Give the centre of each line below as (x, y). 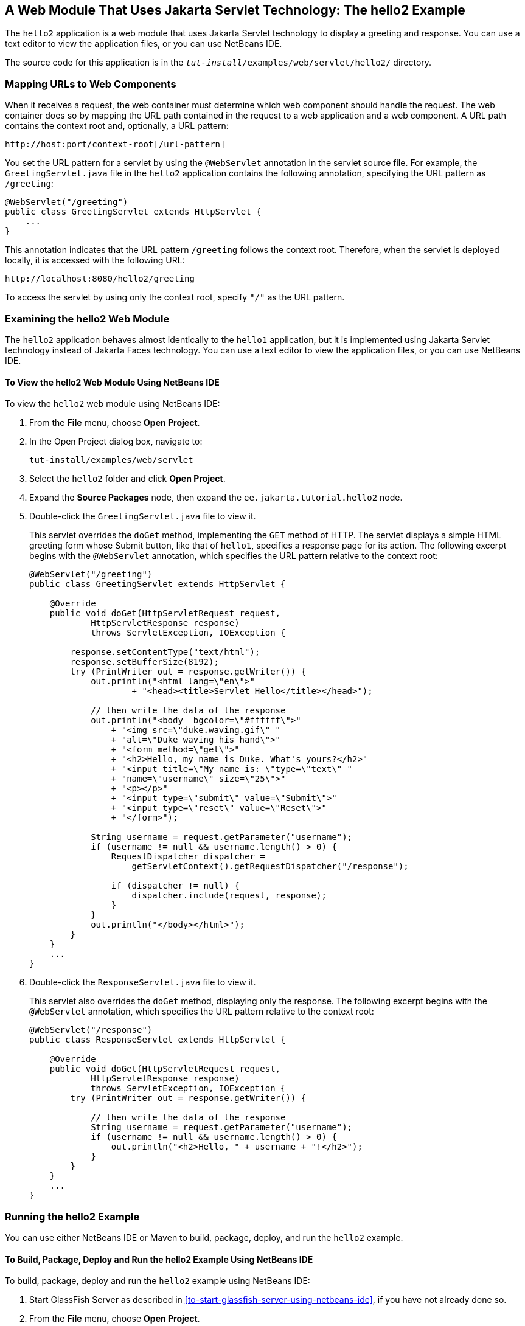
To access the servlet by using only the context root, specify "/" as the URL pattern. (175, 297)
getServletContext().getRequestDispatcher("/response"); (270, 866)
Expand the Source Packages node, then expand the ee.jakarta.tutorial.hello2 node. (216, 498)
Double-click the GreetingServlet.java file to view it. (143, 516)
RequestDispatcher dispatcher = (188, 857)
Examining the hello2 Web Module (87, 318)
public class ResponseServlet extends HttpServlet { (158, 1040)
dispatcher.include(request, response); (229, 896)
